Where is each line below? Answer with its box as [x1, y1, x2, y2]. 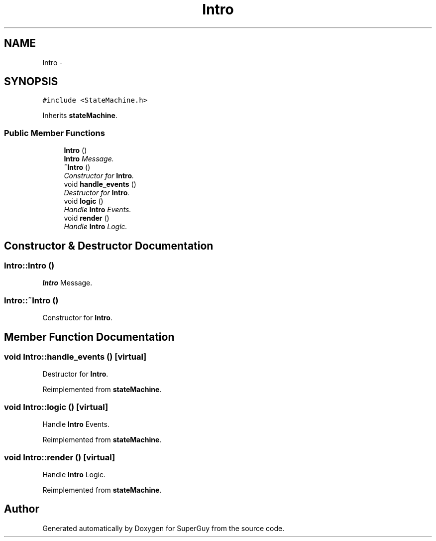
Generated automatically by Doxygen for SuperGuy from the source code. [42, 524, 285, 533]
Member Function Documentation [4, 330, 175, 343]
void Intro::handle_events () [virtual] [4, 352, 147, 362]
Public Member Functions [4, 128, 105, 138]
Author [4, 503, 39, 516]
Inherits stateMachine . [42, 111, 117, 120]
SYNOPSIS [4, 75, 58, 88]
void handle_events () [64, 180, 136, 189]
